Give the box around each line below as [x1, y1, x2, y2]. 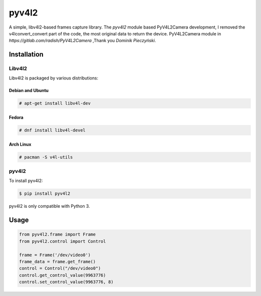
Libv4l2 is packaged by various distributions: [9, 75, 99, 81]
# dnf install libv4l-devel [19, 127, 86, 133]
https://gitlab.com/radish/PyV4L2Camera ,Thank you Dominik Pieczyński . [9, 38, 156, 44]
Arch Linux [9, 141, 31, 147]
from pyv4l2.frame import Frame [19, 232, 96, 237]
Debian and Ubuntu [9, 88, 49, 93]
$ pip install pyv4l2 [19, 191, 71, 196]
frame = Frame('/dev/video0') [19, 252, 91, 258]
